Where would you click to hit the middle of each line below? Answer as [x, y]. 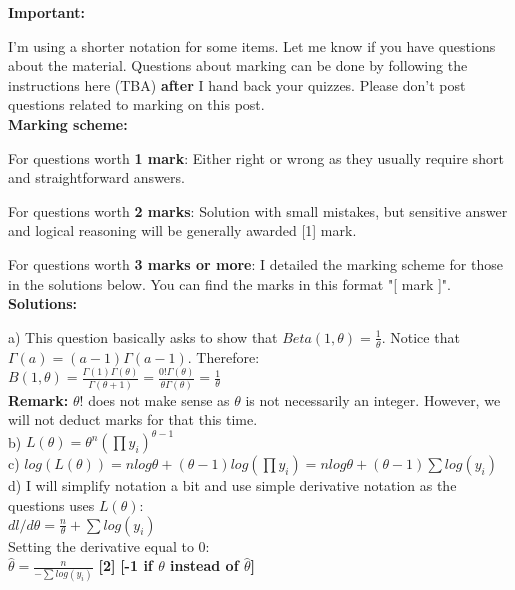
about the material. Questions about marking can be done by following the [238, 65]
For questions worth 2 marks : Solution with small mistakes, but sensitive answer [258, 210]
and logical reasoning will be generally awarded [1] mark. [182, 230]
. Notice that [420, 336]
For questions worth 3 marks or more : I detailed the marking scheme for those [255, 263]
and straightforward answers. [96, 177]
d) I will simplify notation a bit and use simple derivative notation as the [232, 485]
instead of [204, 565]
